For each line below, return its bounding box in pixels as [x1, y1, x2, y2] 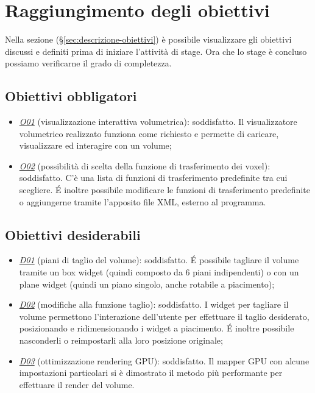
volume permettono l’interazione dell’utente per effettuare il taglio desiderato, [19, 310, 310, 322]
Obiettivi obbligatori [5, 87, 137, 105]
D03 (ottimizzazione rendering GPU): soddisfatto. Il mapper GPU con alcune [19, 354, 310, 367]
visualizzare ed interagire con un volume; [19, 139, 172, 152]
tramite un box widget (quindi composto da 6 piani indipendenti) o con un [19, 266, 299, 278]
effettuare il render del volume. [19, 378, 135, 391]
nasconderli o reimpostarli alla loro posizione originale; [19, 334, 223, 347]
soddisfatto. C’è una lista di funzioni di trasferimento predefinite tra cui [19, 171, 288, 184]
